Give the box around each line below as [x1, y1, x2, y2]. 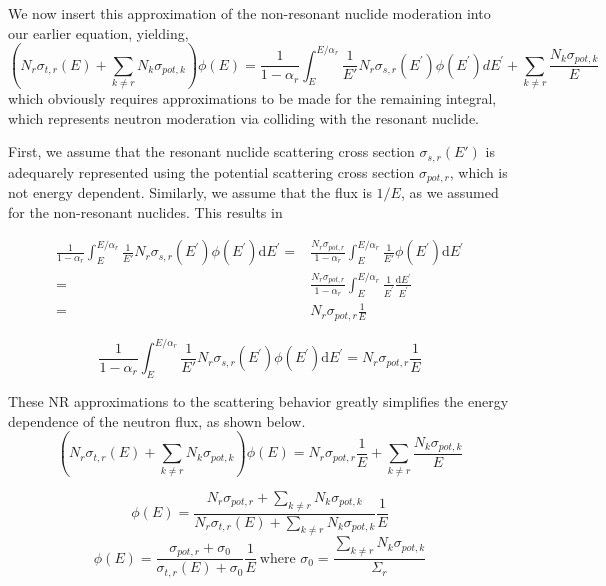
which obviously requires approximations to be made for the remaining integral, [8, 87, 497, 108]
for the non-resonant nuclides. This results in [8, 201, 283, 222]
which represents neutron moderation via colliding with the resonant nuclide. [8, 107, 480, 128]
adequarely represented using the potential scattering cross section [8, 161, 415, 182]
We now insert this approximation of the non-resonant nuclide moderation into [8, 3, 491, 23]
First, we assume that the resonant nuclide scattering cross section [8, 141, 415, 162]
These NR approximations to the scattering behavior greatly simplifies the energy [8, 390, 509, 411]
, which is [449, 161, 508, 182]
